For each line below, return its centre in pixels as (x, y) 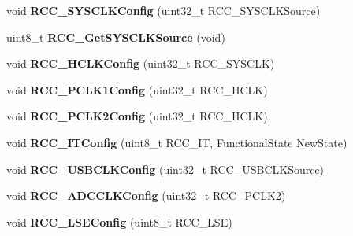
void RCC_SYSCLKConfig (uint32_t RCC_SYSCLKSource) (163, 10)
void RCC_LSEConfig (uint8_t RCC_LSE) (119, 221)
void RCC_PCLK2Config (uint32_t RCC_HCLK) (137, 116)
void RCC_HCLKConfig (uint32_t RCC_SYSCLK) (141, 63)
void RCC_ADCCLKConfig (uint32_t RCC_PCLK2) (146, 195)
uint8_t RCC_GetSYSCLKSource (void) (116, 37)
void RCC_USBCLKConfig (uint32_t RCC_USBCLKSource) (165, 169)
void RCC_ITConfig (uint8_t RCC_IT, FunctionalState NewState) (177, 142)
